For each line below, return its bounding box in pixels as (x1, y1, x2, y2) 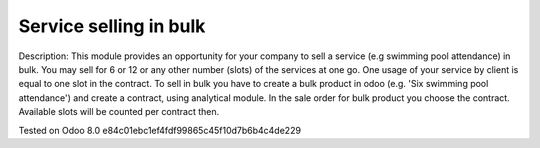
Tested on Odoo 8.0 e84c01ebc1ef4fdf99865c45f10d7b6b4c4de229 (18, 124, 302, 136)
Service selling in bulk (18, 15, 206, 37)
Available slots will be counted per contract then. (18, 106, 220, 118)
